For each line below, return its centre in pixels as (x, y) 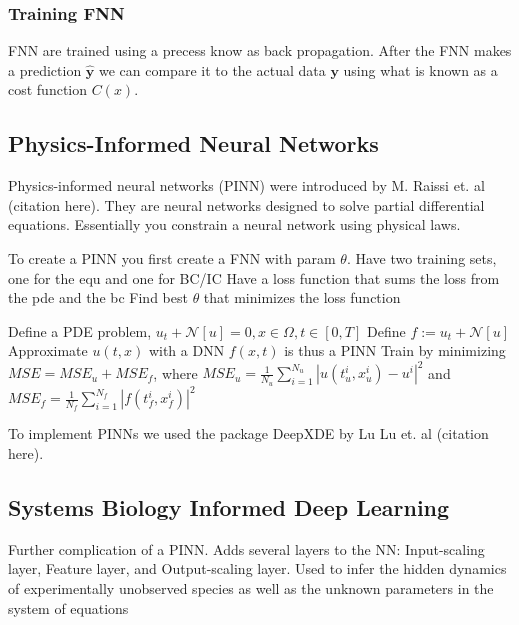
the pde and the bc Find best (98, 297)
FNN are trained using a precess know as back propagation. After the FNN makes (260, 50)
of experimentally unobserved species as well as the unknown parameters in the (251, 588)
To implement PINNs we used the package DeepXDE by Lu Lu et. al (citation (248, 433)
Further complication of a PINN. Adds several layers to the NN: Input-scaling (246, 548)
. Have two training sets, (421, 257)
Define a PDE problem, (80, 330)
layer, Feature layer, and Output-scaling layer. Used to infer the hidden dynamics (257, 568)
